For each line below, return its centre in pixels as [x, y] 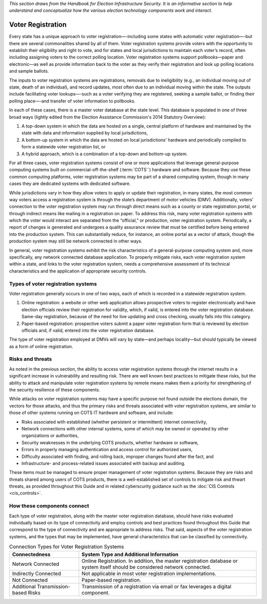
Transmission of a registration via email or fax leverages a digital [157, 586]
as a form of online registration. [41, 346]
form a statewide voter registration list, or [64, 147]
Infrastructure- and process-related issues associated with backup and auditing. [103, 463]
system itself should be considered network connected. [147, 567]
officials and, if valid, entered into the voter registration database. [88, 330]
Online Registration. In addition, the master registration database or [160, 560]
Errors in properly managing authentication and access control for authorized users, [107, 450]
